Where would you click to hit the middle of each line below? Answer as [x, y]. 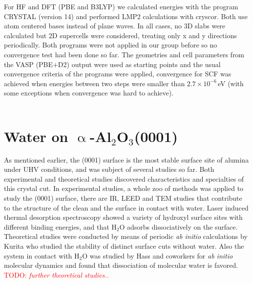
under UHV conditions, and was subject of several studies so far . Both [109, 169]
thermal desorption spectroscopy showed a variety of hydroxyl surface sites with [123, 217]
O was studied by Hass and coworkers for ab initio [158, 255]
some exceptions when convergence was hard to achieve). [89, 93]
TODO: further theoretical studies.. [56, 274]
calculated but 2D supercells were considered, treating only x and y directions [120, 35]
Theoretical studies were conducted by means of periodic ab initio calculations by [126, 236]
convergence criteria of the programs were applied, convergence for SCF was [118, 74]
